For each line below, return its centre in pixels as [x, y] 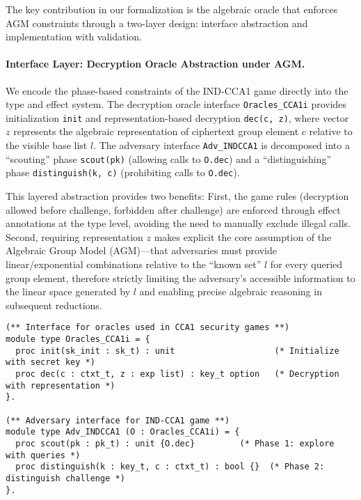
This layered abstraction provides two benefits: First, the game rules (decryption [177, 196]
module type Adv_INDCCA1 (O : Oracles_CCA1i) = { [123, 432]
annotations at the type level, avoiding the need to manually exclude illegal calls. [178, 223]
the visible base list [47, 145]
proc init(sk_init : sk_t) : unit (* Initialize [177, 351]
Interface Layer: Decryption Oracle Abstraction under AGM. [155, 64]
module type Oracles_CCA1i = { [78, 339]
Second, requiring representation [74, 236]
